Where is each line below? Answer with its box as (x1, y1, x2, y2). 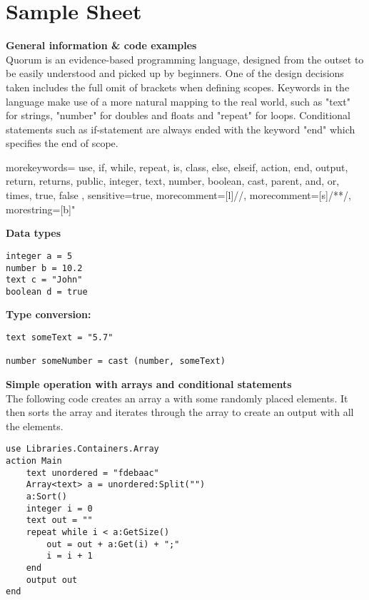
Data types (6, 225, 61, 240)
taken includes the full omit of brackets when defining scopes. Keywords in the (6, 79, 350, 94)
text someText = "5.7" (6, 332, 113, 343)
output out (26, 574, 78, 585)
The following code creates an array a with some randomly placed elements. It (6, 390, 348, 405)
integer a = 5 (6, 250, 73, 261)
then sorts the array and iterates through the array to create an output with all (6, 405, 354, 420)
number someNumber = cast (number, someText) (6, 356, 226, 367)
